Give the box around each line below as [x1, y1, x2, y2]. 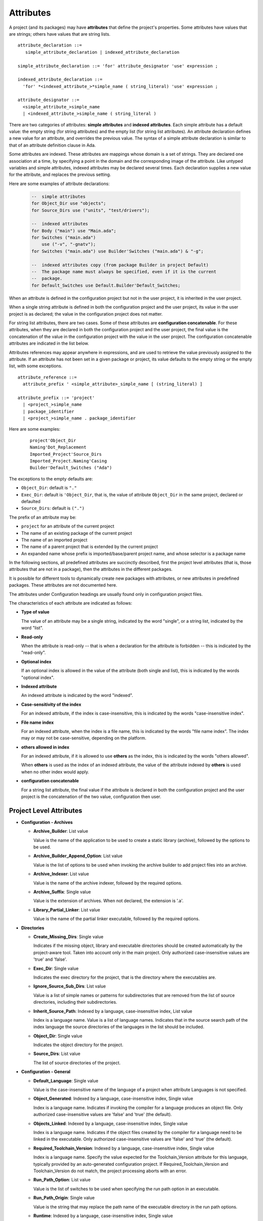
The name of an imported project [21, 537, 88, 543]
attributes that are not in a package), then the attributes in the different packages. [9, 567, 173, 572]
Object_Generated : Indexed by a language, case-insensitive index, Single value [33, 1095, 193, 1101]
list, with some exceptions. [9, 363, 63, 369]
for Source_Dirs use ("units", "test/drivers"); [31, 208, 150, 213]
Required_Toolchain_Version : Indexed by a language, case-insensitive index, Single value [33, 1145, 214, 1151]
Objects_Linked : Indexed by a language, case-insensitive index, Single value [33, 1120, 188, 1126]
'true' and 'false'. [33, 956, 67, 962]
